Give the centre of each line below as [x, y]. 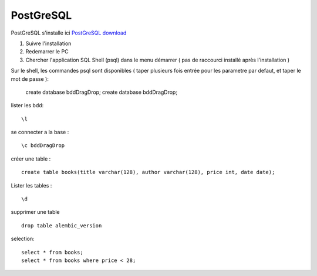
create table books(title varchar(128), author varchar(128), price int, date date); [148, 172]
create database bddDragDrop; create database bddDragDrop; [102, 92]
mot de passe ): [30, 79]
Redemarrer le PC [47, 52]
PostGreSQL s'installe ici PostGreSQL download [69, 33]
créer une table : [31, 159]
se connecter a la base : [40, 132]
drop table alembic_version [62, 225]
